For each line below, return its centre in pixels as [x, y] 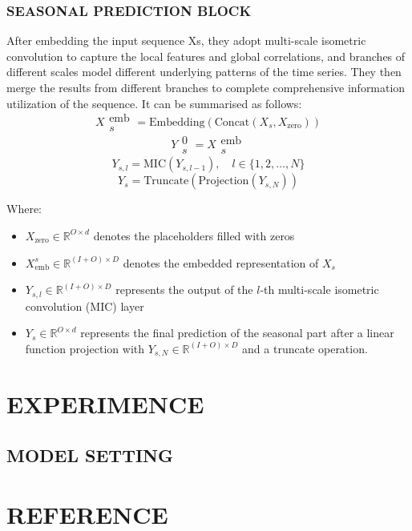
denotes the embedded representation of [221, 262]
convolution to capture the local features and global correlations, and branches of [206, 56]
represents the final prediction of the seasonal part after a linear [237, 333]
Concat [232, 122]
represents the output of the [184, 290]
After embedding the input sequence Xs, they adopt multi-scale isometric [186, 40]
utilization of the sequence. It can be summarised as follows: [154, 103]
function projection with [85, 348]
